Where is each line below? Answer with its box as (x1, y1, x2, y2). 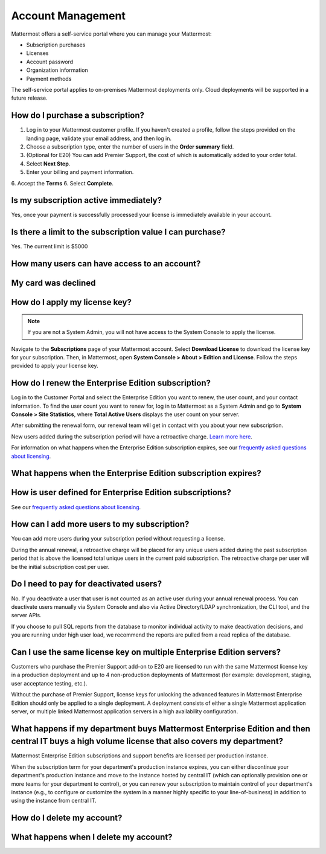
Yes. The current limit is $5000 (11, 243, 88, 250)
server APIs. (11, 612, 42, 619)
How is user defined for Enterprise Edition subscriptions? (11, 487, 232, 498)
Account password (26, 58, 74, 65)
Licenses (26, 50, 49, 57)
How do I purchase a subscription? (11, 111, 145, 121)
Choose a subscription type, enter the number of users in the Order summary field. (26, 143, 234, 150)
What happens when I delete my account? (11, 832, 173, 843)
